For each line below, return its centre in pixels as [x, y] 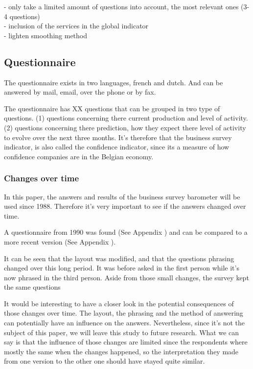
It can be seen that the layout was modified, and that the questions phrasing [119, 258]
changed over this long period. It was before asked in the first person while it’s [122, 268]
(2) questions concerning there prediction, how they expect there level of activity [125, 127]
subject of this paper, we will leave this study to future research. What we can [122, 332]
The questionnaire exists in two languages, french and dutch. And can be [114, 82]
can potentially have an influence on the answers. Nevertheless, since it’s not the [125, 323]
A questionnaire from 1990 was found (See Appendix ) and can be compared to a [126, 232]
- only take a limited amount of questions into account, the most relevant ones [121, 6]
